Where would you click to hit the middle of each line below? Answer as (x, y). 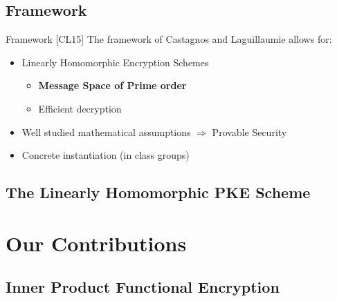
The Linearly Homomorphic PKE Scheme (158, 192)
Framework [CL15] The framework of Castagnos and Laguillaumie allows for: (169, 39)
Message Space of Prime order (112, 85)
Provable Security (249, 132)
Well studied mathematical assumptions (106, 132)
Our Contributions (96, 243)
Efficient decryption (80, 108)
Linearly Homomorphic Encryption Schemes (115, 62)
